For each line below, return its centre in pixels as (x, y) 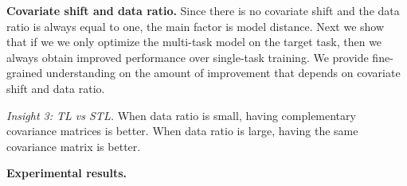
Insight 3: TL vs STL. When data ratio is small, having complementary (181, 115)
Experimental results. (67, 173)
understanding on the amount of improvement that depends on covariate (223, 73)
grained (25, 73)
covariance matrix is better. (74, 146)
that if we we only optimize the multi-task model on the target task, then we (194, 42)
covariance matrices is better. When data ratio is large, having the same (182, 131)
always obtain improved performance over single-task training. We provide (188, 57)
